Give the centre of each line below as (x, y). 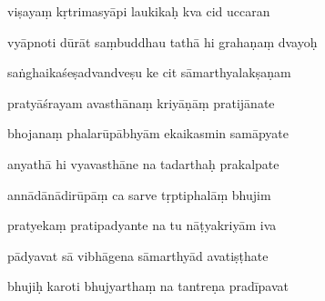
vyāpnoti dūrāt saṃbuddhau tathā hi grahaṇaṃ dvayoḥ (162, 41)
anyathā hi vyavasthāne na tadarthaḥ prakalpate (143, 163)
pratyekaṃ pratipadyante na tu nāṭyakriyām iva (142, 225)
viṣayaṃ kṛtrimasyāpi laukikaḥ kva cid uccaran (139, 11)
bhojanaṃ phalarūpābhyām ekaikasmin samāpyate (148, 133)
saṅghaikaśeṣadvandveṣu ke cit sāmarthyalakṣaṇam (149, 72)
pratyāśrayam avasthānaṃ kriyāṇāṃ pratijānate (141, 102)
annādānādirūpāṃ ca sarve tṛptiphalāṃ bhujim (139, 194)
